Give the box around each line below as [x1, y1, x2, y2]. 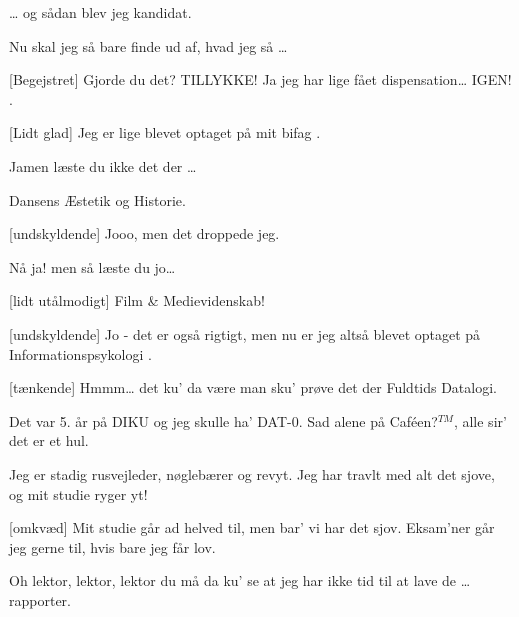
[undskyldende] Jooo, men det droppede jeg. [9, 223, 280, 244]
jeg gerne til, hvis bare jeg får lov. [9, 536, 216, 557]
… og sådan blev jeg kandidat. [9, 2, 192, 22]
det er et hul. [9, 430, 89, 451]
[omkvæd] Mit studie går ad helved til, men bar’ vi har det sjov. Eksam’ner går [9, 517, 495, 538]
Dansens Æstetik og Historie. [9, 189, 186, 210]
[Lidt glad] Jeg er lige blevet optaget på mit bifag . [9, 122, 321, 143]
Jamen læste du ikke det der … [9, 155, 197, 176]
